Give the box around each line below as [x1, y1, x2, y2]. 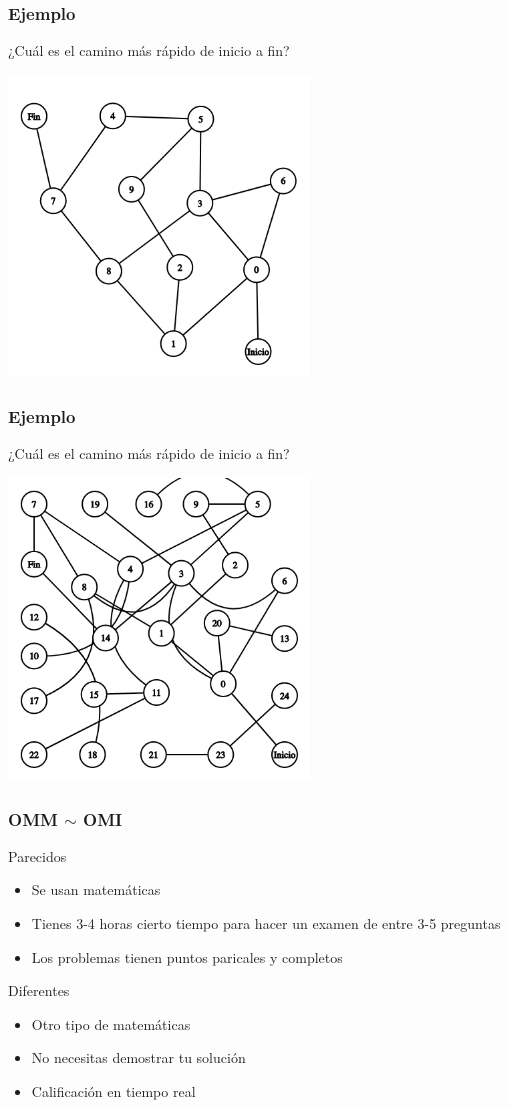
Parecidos [8, 845, 67, 866]
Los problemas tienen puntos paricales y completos [31, 946, 343, 967]
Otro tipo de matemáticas [31, 1013, 191, 1034]
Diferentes [8, 980, 70, 1001]
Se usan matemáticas [31, 879, 161, 900]
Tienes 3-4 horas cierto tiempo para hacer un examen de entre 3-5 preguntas [31, 913, 501, 933]
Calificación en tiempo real [31, 1080, 196, 1101]
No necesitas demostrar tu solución [31, 1047, 246, 1068]
